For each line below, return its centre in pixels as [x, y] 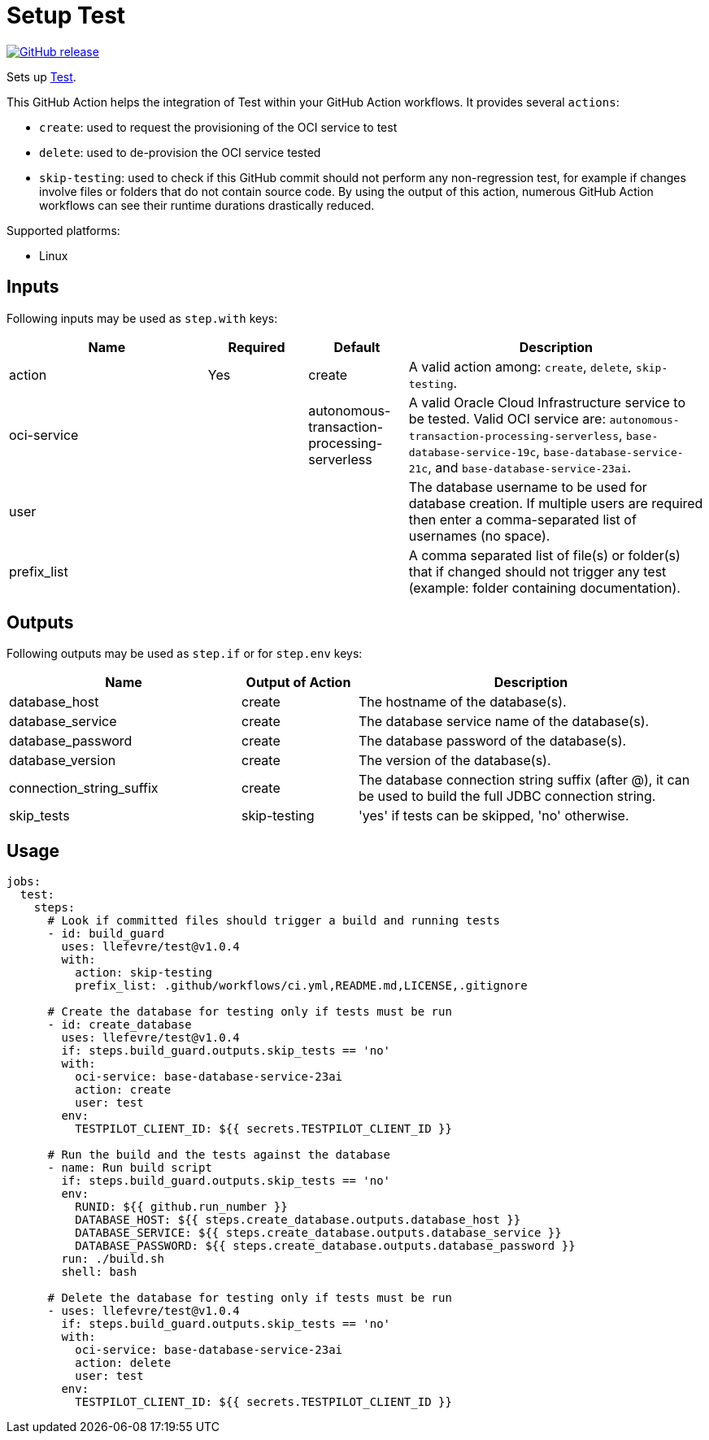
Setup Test [66, 15]
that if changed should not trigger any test [537, 571]
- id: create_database [120, 1025]
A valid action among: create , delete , [520, 366]
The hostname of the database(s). [462, 702]
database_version [63, 761]
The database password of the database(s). [492, 741]
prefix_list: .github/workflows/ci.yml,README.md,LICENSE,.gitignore [301, 986]
